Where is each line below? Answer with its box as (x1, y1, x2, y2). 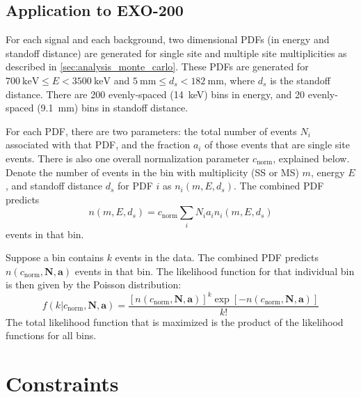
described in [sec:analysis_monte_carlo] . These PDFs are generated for (6, 59, 309, 74)
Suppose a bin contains (6, 250, 104, 265)
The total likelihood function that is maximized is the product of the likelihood (6, 314, 344, 329)
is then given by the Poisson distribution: (6, 277, 182, 292)
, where (223, 72, 255, 87)
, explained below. (273, 150, 350, 165)
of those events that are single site (204, 137, 350, 152)
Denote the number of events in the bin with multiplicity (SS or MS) (6, 164, 299, 179)
